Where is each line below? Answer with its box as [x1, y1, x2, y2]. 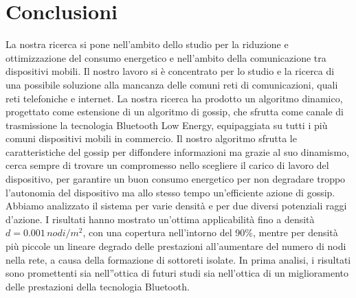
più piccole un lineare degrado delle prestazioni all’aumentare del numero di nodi [5, 239, 346, 253]
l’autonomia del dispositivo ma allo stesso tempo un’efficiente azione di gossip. [5, 185, 335, 199]
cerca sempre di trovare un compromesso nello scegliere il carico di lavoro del [5, 158, 329, 172]
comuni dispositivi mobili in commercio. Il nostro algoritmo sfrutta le [5, 131, 297, 146]
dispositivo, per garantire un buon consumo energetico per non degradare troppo [5, 172, 346, 186]
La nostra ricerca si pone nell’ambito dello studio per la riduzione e [5, 37, 289, 51]
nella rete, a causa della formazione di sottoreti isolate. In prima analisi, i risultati [5, 252, 351, 266]
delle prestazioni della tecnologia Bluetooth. [5, 279, 190, 293]
